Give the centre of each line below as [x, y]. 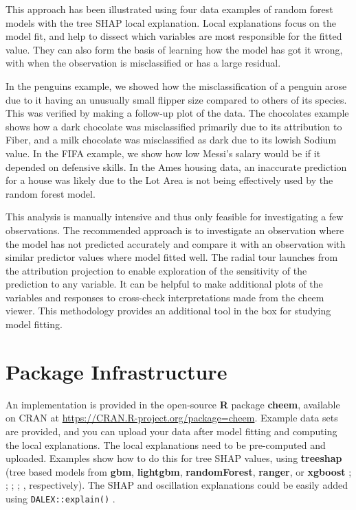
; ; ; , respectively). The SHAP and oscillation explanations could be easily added [177, 485]
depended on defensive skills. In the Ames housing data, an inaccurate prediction [176, 166]
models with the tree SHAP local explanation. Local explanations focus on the [171, 22]
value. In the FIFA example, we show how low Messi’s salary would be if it [163, 153]
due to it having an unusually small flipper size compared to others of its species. [176, 99]
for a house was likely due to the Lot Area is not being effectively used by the [169, 180]
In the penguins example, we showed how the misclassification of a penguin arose [176, 85]
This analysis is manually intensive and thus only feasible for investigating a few [175, 217]
